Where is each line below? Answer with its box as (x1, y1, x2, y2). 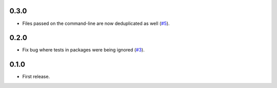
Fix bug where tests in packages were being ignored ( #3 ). (22, 47, 145, 53)
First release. (22, 74, 50, 80)
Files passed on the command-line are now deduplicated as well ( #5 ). (22, 20, 170, 26)
